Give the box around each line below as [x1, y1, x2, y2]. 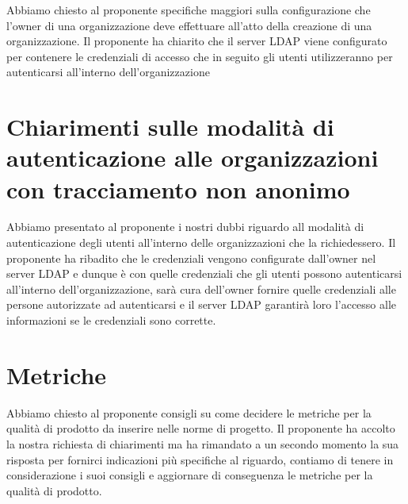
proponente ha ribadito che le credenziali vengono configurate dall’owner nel [6, 249, 376, 266]
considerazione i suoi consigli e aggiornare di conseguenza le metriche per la [6, 467, 373, 483]
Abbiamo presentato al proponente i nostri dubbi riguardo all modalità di [6, 218, 364, 235]
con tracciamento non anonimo [6, 172, 350, 205]
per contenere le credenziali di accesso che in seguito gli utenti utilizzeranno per [6, 48, 393, 64]
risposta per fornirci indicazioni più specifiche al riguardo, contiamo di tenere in [6, 451, 394, 467]
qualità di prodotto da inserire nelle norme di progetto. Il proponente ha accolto [6, 420, 395, 437]
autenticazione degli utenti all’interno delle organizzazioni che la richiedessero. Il [6, 234, 396, 251]
